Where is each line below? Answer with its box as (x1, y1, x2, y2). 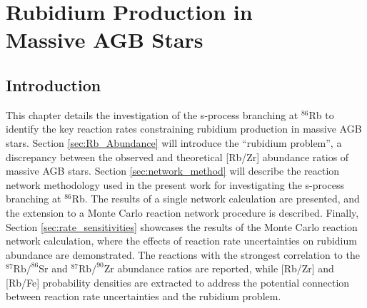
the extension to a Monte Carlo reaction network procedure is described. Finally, (6, 205, 359, 220)
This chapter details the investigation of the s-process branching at (6, 107, 298, 122)
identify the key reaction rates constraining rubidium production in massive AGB (6, 121, 362, 136)
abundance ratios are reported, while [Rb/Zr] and (117, 261, 334, 276)
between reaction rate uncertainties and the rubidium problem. (6, 289, 281, 304)
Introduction (6, 73, 101, 96)
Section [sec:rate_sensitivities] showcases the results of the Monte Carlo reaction (6, 219, 358, 234)
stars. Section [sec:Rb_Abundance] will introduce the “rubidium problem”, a (6, 135, 342, 150)
